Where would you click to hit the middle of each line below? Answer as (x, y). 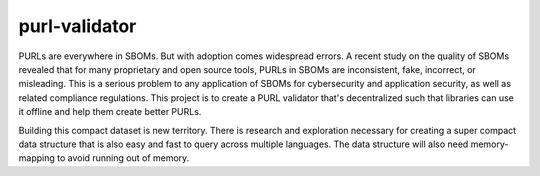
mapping (36, 158)
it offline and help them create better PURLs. (110, 112)
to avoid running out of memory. (123, 158)
